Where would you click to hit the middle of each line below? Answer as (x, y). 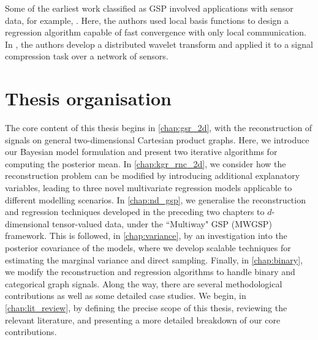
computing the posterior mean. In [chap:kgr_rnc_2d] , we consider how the (146, 163)
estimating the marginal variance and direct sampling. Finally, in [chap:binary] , (154, 259)
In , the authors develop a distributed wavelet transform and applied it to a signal (159, 44)
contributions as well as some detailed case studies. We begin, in (126, 296)
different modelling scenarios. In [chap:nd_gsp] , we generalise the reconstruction (155, 199)
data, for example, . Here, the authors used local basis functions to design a (147, 20)
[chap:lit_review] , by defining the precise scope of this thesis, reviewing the (146, 308)
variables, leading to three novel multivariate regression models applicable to (149, 188)
